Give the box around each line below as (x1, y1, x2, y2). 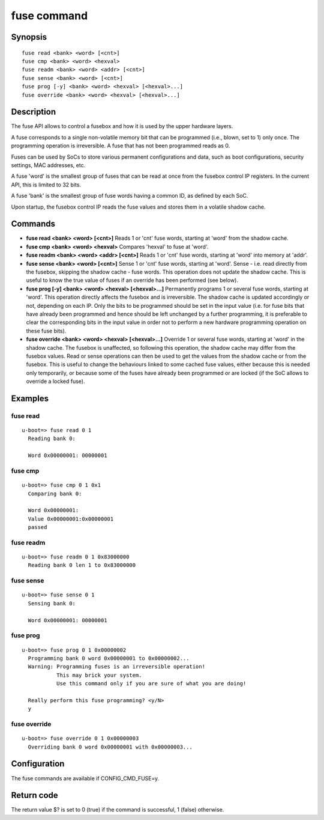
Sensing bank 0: (28, 600, 76, 607)
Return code (11, 791, 58, 801)
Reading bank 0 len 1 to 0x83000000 (28, 562, 136, 569)
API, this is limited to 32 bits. (11, 181, 81, 188)
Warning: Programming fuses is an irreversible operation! (28, 663, 205, 670)
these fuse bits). (26, 327, 67, 334)
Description (11, 107, 56, 117)
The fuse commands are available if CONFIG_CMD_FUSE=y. (11, 774, 159, 782)
